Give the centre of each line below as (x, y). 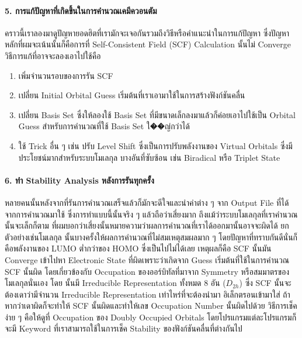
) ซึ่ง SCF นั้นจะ (265, 283)
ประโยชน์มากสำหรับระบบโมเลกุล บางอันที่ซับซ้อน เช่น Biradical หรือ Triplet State (149, 157)
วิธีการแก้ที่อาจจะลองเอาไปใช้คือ (53, 55)
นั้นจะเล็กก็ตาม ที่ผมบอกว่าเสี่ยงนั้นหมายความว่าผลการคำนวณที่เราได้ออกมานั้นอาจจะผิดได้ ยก (147, 225)
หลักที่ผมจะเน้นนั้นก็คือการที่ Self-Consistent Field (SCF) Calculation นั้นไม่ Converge (148, 44)
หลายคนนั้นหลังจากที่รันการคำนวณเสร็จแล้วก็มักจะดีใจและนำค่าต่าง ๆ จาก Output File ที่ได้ (147, 202)
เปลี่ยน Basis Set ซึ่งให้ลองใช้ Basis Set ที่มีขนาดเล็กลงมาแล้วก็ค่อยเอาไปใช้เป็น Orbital (157, 114)
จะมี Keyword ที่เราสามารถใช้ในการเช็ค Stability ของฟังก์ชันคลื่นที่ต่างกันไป (124, 328)
